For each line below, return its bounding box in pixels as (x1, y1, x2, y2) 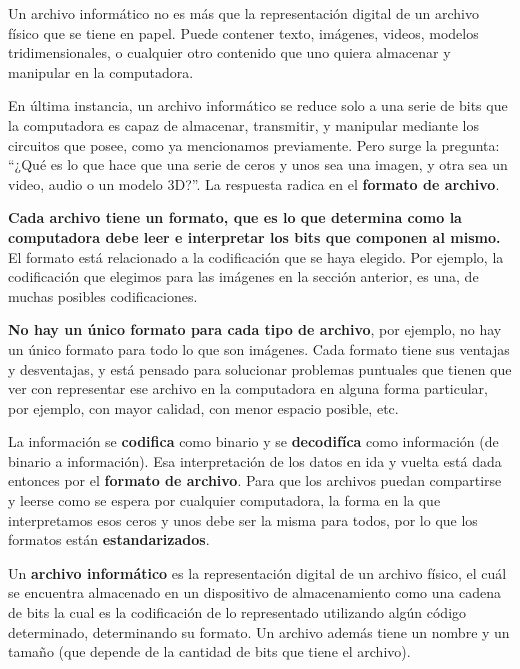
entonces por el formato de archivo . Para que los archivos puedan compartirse (8, 470, 502, 491)
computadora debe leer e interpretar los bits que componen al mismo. (8, 226, 501, 247)
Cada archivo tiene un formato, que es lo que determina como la (8, 207, 462, 228)
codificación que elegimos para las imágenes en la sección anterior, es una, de (8, 266, 479, 287)
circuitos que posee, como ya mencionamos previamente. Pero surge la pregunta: (8, 134, 500, 155)
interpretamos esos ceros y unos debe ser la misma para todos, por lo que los (8, 509, 478, 530)
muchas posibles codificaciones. (8, 285, 198, 306)
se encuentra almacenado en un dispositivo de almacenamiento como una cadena (8, 582, 501, 603)
